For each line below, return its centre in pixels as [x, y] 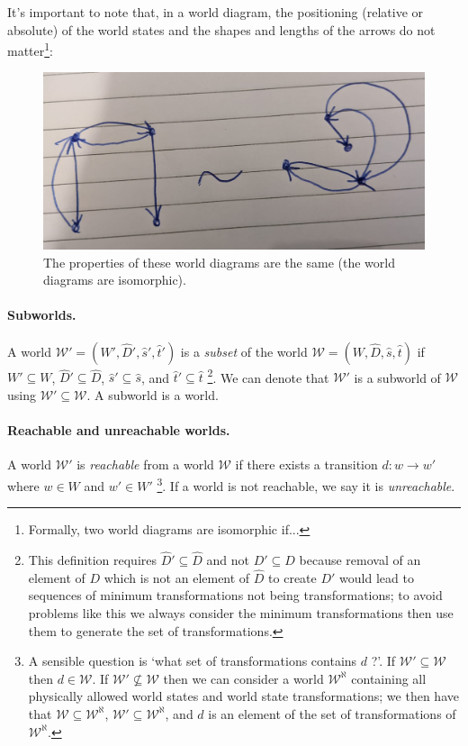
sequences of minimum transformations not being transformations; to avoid [235, 595]
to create [292, 577]
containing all [389, 678]
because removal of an [360, 559]
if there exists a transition [306, 464]
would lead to [377, 577]
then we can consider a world [243, 678]
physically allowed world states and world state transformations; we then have [243, 696]
